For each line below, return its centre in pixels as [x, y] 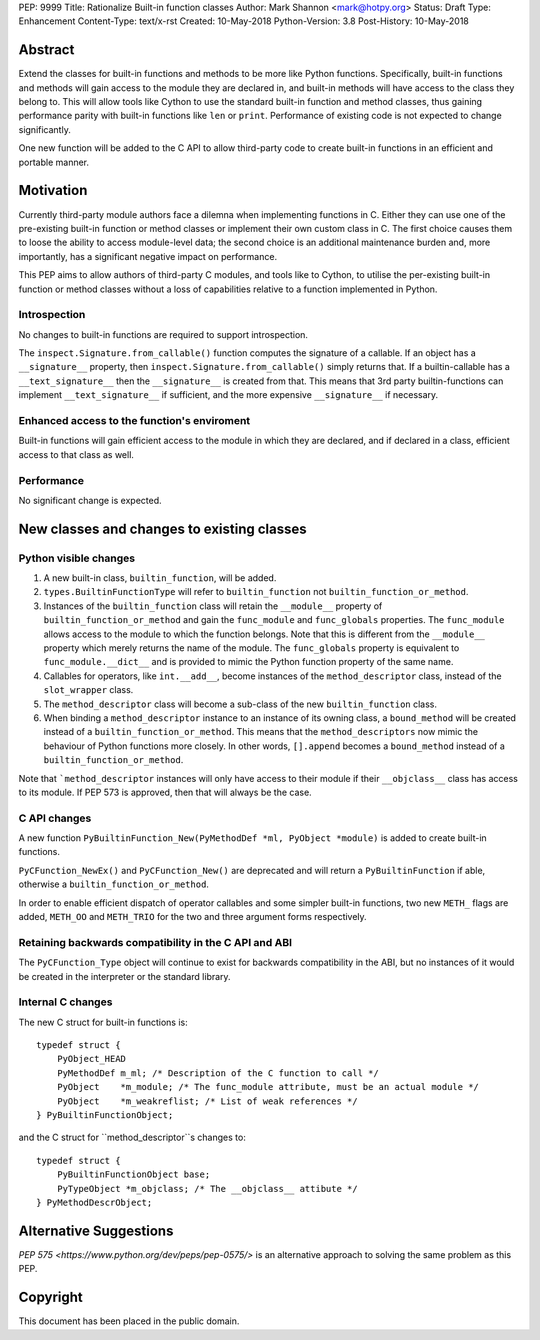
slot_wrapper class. [88, 690]
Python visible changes [76, 558]
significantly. [45, 129]
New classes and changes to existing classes [162, 528]
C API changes [55, 818]
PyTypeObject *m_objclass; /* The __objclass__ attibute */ [207, 1188]
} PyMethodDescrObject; [94, 1202]
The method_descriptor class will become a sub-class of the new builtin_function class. [240, 704]
